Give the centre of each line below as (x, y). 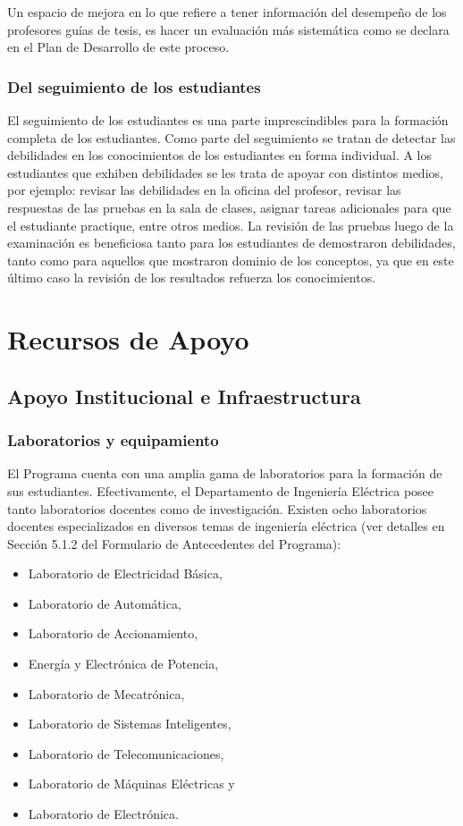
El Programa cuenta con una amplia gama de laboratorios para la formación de (225, 473)
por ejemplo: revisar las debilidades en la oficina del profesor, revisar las (204, 190)
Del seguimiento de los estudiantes (134, 86)
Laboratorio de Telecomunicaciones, (126, 753)
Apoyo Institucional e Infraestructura (184, 396)
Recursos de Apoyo (128, 339)
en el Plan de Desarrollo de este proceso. (118, 47)
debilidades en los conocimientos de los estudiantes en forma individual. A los (220, 155)
